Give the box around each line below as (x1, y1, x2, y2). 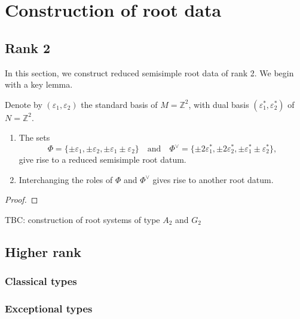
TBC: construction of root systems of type (5, 213, 160, 225)
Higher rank (5, 242, 82, 261)
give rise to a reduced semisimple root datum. (19, 153, 186, 166)
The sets (19, 131, 50, 144)
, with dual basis (188, 98, 249, 110)
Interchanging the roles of (19, 173, 113, 185)
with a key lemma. (5, 78, 73, 91)
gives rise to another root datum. (152, 173, 274, 185)
